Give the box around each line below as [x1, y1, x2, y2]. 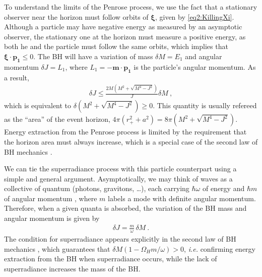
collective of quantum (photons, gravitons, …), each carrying [4, 183, 189, 194]
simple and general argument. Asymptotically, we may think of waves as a [4, 173, 233, 183]
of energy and [202, 183, 245, 194]
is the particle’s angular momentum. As [134, 61, 256, 72]
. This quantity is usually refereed [153, 100, 257, 111]
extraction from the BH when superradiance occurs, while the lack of [4, 253, 217, 264]
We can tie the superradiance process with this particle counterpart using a [4, 163, 237, 174]
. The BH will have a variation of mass [33, 51, 153, 61]
